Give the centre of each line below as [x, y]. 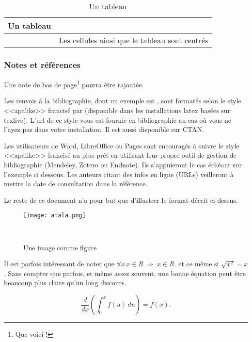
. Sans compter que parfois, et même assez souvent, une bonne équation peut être [125, 273]
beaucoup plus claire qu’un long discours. [65, 283]
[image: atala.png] [55, 216]
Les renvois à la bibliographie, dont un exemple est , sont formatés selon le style [123, 101]
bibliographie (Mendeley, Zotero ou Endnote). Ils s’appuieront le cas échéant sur [123, 165]
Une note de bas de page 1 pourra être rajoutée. [74, 84]
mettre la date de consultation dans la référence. [76, 184]
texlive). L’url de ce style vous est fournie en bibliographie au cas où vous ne [118, 120]
